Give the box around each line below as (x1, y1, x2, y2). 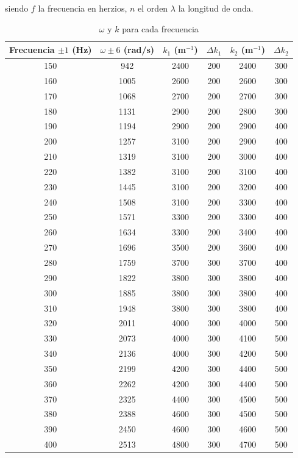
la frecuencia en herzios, (38, 2, 127, 14)
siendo (5, 2, 29, 14)
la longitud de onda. (178, 2, 254, 14)
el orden (138, 2, 168, 14)
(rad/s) (123, 43, 155, 56)
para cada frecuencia (122, 22, 199, 35)
